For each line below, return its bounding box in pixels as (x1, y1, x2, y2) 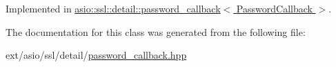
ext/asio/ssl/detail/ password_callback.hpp (6, 48, 187, 62)
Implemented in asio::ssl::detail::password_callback (6, 1, 221, 15)
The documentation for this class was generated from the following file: (6, 24, 306, 39)
